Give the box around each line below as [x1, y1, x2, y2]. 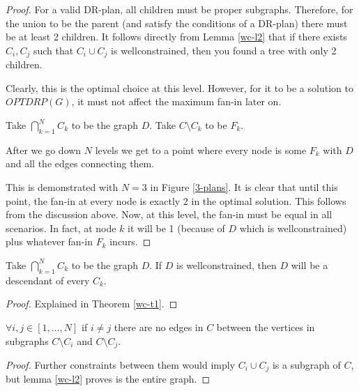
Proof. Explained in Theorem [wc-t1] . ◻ [6, 296, 178, 311]
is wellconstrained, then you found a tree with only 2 [111, 43, 337, 57]
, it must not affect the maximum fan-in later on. [71, 94, 282, 109]
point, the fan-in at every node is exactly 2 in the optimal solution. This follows [6, 193, 346, 208]
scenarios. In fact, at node [6, 220, 116, 235]
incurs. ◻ [109, 234, 151, 249]
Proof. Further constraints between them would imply [6, 358, 236, 371]
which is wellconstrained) [239, 220, 347, 235]
